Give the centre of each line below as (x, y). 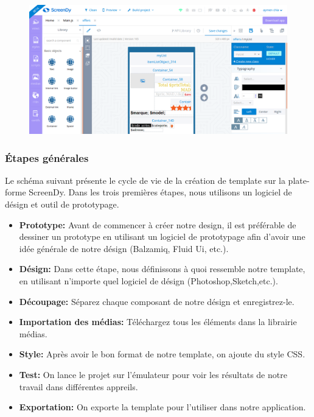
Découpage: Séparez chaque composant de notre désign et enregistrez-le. (157, 301)
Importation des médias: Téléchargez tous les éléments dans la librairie (158, 322)
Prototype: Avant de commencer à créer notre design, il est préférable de (158, 224)
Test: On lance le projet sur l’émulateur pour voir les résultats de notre (153, 374)
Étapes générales (47, 157)
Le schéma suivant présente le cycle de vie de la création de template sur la (145, 180)
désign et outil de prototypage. (62, 204)
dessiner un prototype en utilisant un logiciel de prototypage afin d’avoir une (162, 237)
